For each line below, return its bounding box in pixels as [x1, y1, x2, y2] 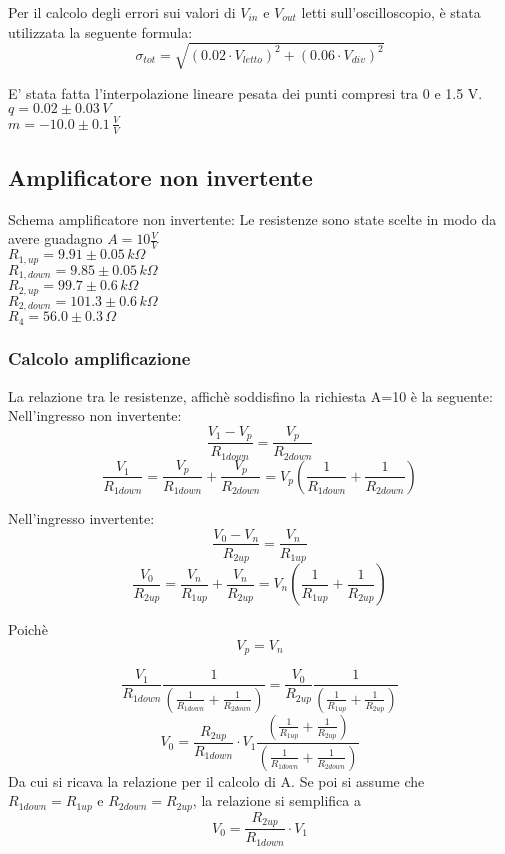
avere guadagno [8, 228, 103, 249]
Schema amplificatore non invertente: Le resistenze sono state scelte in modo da [8, 208, 497, 229]
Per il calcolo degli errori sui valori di [8, 2, 236, 22]
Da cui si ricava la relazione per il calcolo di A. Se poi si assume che [8, 770, 425, 791]
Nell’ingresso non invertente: [8, 405, 182, 426]
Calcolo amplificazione [8, 346, 191, 371]
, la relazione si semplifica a [192, 790, 361, 811]
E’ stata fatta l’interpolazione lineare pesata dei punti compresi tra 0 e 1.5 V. [8, 82, 483, 103]
